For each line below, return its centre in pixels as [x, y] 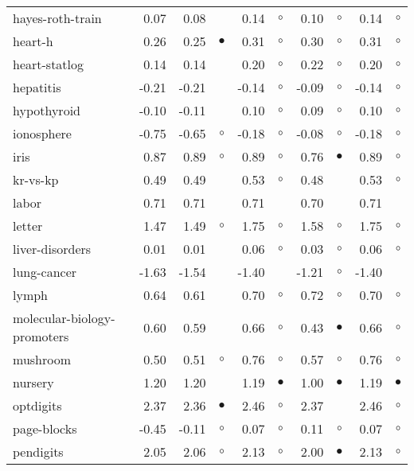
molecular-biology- [64, 318]
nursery [33, 382]
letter [28, 226]
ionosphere [42, 133]
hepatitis [37, 87]
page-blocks [45, 428]
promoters [41, 336]
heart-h [33, 41]
